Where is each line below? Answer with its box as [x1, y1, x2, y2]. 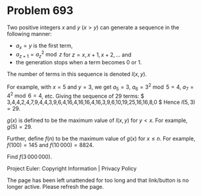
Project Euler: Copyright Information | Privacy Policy [7, 165, 137, 172]
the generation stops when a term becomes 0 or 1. [15, 59, 142, 66]
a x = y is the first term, [15, 42, 73, 50]
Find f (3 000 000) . [7, 153, 52, 161]
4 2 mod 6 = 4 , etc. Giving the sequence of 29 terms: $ [7, 91, 145, 100]
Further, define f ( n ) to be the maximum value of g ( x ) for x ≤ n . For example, [7, 135, 196, 143]
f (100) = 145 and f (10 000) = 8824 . [7, 141, 94, 149]
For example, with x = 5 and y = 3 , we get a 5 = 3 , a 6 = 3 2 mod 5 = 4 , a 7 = [7, 83, 194, 92]
